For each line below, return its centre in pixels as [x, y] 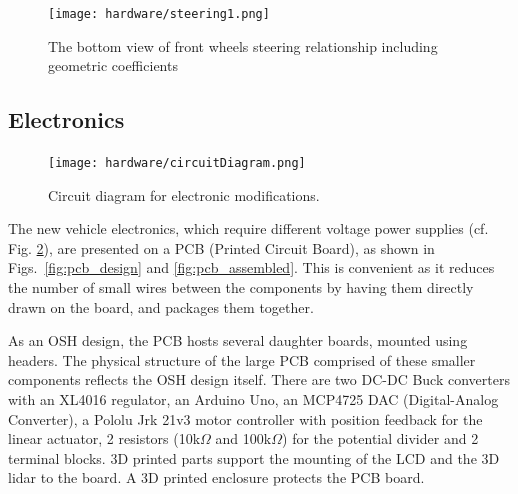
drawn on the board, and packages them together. [161, 306]
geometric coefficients [113, 65]
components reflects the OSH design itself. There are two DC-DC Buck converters [259, 379]
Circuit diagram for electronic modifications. [184, 194]
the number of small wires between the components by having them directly [241, 287]
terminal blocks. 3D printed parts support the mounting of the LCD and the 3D [254, 457]
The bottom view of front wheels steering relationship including [243, 45]
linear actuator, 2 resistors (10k [104, 438]
